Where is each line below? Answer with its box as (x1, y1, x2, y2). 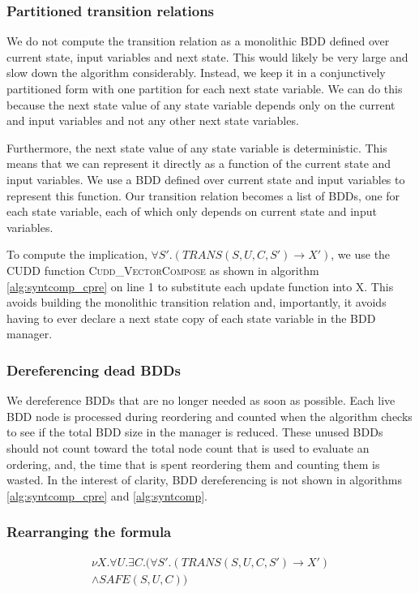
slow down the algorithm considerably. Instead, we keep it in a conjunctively (6, 64, 386, 81)
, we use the (331, 246, 391, 263)
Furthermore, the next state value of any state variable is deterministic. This (6, 139, 387, 156)
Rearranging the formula (6, 522, 172, 542)
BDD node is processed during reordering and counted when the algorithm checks (6, 407, 413, 424)
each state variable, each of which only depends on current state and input (6, 203, 377, 220)
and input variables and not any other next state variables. (6, 112, 299, 129)
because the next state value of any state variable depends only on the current (6, 96, 395, 113)
